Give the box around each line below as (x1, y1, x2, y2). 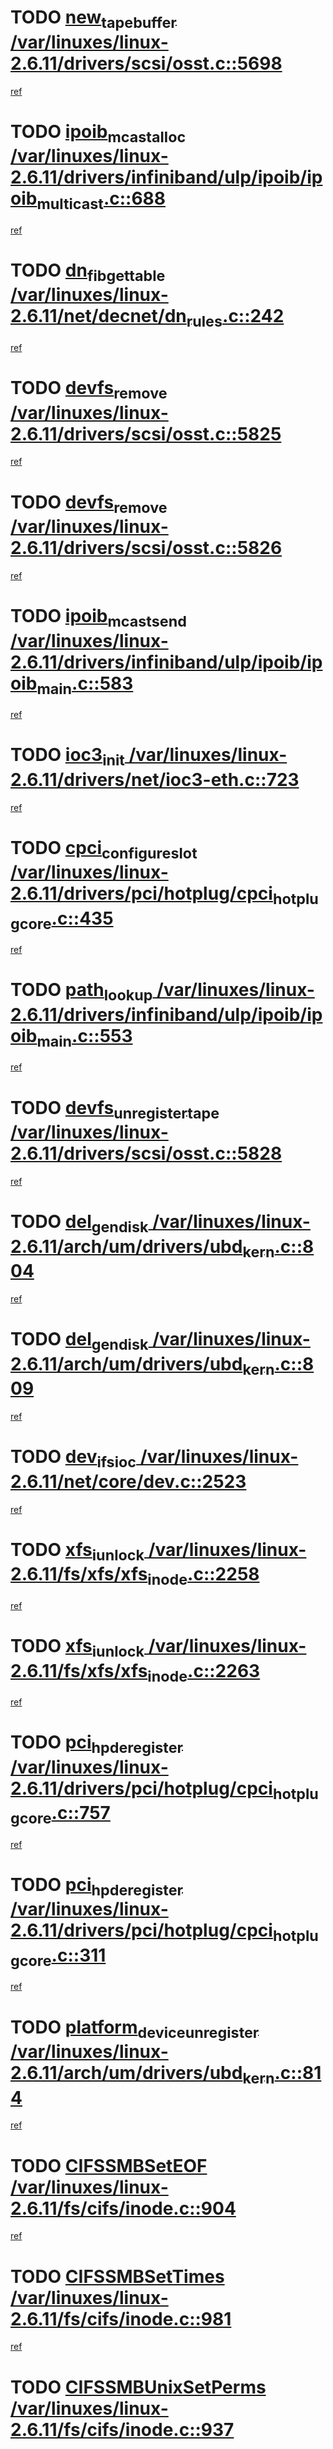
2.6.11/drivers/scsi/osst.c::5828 (10, 1142, 283, 1165)
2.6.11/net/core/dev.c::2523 (10, 1470, 247, 1493)
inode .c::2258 (147, 1563, 260, 1590)
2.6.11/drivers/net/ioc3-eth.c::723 (10, 768, 300, 791)
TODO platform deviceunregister (10, 2016, 260, 2042)
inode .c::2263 (147, 1659, 261, 1686)
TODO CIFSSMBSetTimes (10, 2265, 225, 2288)
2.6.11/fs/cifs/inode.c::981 (10, 2307, 232, 2330)
